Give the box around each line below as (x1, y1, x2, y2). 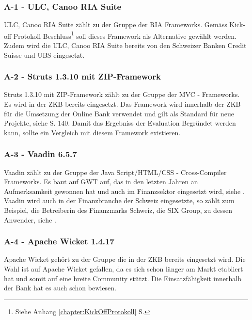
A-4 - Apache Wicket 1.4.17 (4, 235, 114, 247)
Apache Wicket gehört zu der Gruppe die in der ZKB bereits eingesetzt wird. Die (4, 254, 246, 264)
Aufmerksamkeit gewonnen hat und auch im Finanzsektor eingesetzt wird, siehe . (4, 186, 245, 196)
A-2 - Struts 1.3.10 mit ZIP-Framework (4, 70, 161, 82)
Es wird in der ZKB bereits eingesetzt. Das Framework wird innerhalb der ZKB (4, 99, 241, 109)
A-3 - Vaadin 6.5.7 (4, 148, 77, 160)
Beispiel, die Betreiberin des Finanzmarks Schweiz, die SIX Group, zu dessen (4, 205, 232, 215)
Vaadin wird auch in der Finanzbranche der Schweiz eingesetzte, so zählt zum (4, 195, 235, 206)
